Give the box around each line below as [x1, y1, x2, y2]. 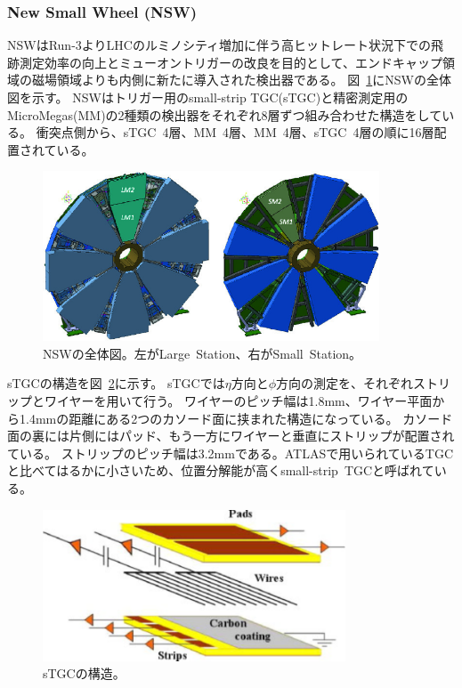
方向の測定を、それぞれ [276, 374, 414, 393]
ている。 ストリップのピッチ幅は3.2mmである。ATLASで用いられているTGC [7, 443, 454, 462]
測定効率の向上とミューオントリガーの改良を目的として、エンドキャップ [19, 53, 442, 71]
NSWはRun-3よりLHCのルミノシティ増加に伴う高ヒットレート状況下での [7, 36, 432, 54]
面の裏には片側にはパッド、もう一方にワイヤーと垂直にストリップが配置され [7, 426, 455, 445]
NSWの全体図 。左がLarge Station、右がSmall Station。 [43, 344, 362, 362]
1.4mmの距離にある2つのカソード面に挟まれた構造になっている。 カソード [19, 409, 453, 427]
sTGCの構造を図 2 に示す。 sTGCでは [7, 374, 225, 393]
